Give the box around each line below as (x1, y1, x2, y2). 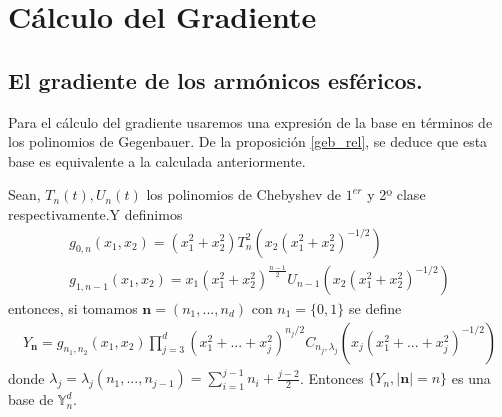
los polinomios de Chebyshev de (146, 184, 342, 205)
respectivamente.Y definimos (8, 203, 183, 224)
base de (8, 389, 54, 410)
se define (348, 297, 402, 318)
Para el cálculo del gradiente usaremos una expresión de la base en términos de (8, 111, 493, 132)
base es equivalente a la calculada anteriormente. (8, 150, 306, 171)
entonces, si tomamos (8, 297, 138, 318)
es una (451, 367, 491, 388)
